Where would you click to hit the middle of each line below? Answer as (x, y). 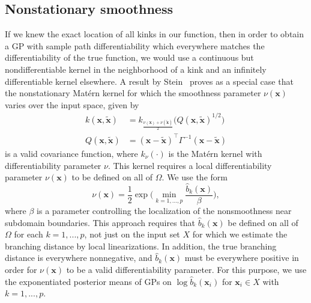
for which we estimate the (240, 234)
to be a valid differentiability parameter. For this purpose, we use (186, 270)
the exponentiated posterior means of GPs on (88, 281)
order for (21, 270)
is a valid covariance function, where (71, 153)
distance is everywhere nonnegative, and (79, 258)
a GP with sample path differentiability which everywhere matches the (135, 45)
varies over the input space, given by (72, 104)
